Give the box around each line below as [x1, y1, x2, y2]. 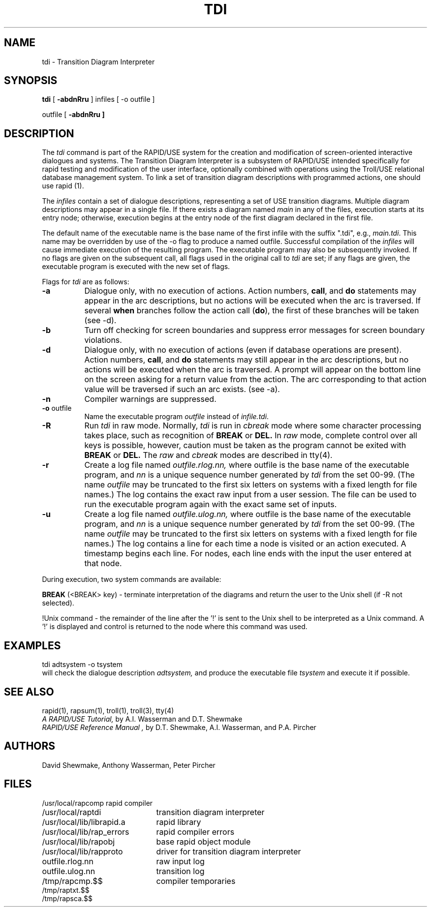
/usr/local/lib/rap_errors [42, 826, 129, 837]
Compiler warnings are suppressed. [84, 394, 216, 404]
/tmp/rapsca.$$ [42, 894, 92, 903]
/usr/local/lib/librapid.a [42, 817, 125, 827]
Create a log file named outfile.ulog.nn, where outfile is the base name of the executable [84, 509, 411, 519]
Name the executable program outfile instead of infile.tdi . [84, 412, 269, 421]
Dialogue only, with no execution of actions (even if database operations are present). [84, 345, 402, 355]
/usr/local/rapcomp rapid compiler [42, 798, 153, 807]
